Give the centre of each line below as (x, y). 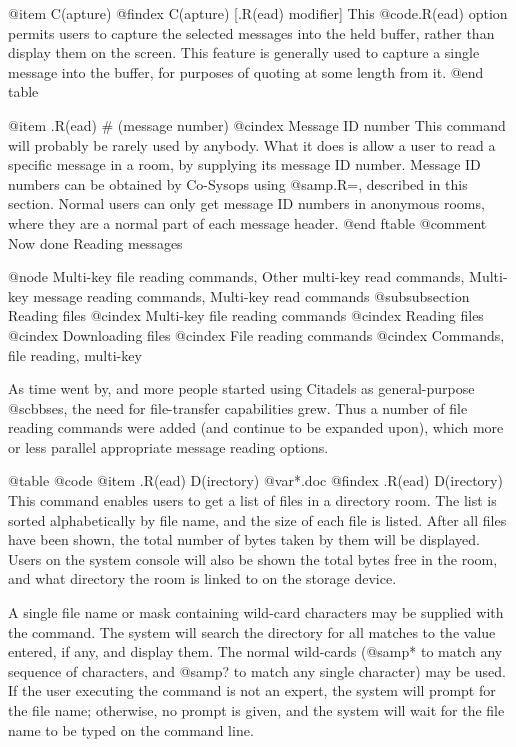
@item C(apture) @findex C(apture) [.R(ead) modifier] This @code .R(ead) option (258, 13)
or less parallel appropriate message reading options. (168, 446)
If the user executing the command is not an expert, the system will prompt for (252, 690)
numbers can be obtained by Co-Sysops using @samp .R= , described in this (238, 183)
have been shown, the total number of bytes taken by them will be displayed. (244, 539)
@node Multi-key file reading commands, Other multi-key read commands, (236, 276)
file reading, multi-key (75, 354)
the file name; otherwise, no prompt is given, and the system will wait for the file (256, 710)
